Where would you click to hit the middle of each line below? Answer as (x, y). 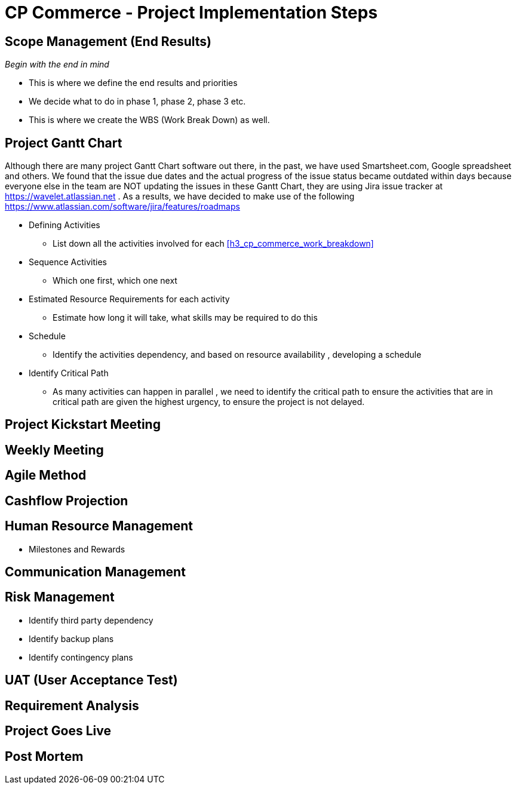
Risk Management (60, 597)
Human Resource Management (99, 526)
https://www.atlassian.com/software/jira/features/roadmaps (122, 207)
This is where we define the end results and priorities (133, 83)
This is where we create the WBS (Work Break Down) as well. (149, 120)
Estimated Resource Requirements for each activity (129, 299)
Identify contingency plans (81, 657)
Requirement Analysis (72, 705)
